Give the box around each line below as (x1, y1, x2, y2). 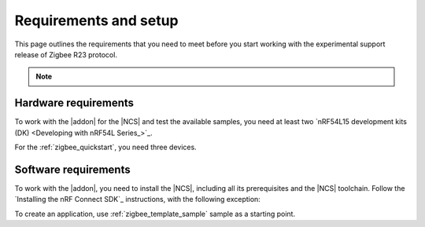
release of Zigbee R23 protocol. (14, 49, 118, 59)
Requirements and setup (14, 12, 179, 29)
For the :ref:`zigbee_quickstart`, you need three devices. (14, 142, 197, 152)
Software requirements (14, 163, 131, 176)
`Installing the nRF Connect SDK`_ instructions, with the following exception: (14, 195, 261, 204)
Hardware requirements (14, 97, 134, 110)
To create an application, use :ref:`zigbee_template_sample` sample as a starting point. (14, 209, 295, 218)
